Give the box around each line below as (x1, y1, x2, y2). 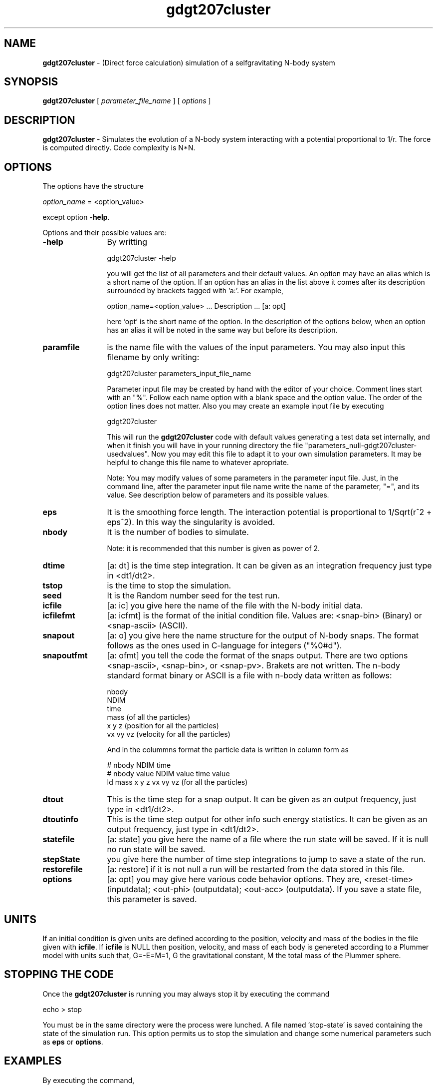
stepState (42, 854, 80, 865)
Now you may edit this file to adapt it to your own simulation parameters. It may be (151, 450, 422, 459)
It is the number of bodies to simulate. (107, 527, 249, 538)
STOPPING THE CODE (4, 968, 114, 981)
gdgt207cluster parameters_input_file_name (107, 369, 251, 378)
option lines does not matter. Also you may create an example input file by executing (107, 402, 384, 411)
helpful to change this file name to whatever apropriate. (107, 458, 289, 467)
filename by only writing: (107, 352, 200, 363)
